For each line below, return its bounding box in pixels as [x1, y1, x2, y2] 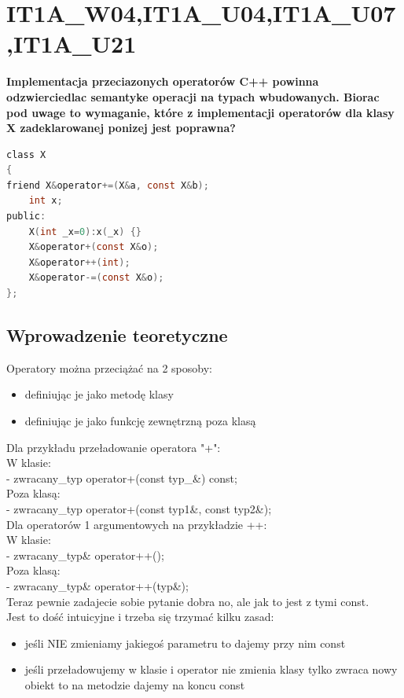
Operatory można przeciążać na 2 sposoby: [6, 359, 212, 376]
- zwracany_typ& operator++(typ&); [6, 577, 189, 593]
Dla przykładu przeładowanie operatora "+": [6, 439, 221, 455]
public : [6, 211, 46, 222]
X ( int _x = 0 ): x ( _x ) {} [28, 226, 141, 237]
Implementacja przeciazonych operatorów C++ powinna [6, 73, 319, 90]
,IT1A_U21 [6, 28, 137, 60]
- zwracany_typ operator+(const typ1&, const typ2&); [6, 500, 272, 516]
